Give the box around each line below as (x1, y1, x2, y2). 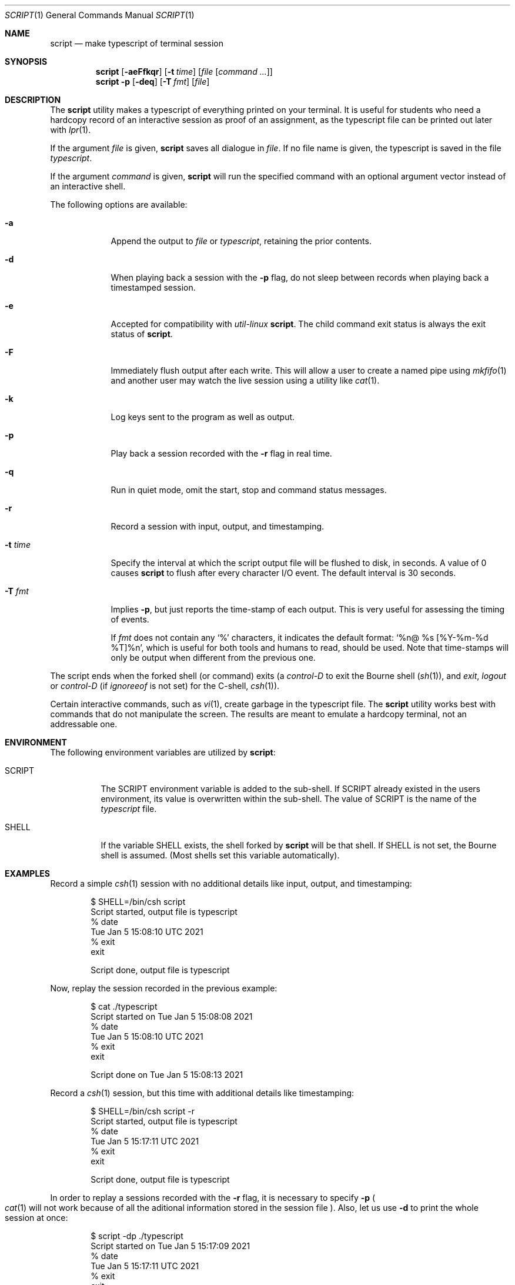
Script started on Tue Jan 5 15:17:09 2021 (91, 1241, 250, 1251)
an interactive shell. (50, 181, 126, 191)
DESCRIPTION (5, 95, 61, 105)
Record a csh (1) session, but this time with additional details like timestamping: (50, 1088, 355, 1098)
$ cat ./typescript (91, 1001, 158, 1011)
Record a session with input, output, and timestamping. (111, 521, 325, 531)
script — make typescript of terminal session (50, 38, 224, 48)
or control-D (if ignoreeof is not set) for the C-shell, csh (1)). (50, 681, 280, 691)
